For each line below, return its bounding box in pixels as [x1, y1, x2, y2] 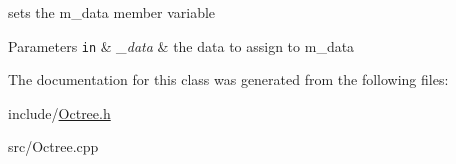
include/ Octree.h [8, 102, 111, 123]
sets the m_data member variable [8, 2, 216, 22]
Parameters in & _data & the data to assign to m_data [8, 35, 355, 56]
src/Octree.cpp [8, 136, 99, 157]
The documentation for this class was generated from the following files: [8, 69, 449, 90]
